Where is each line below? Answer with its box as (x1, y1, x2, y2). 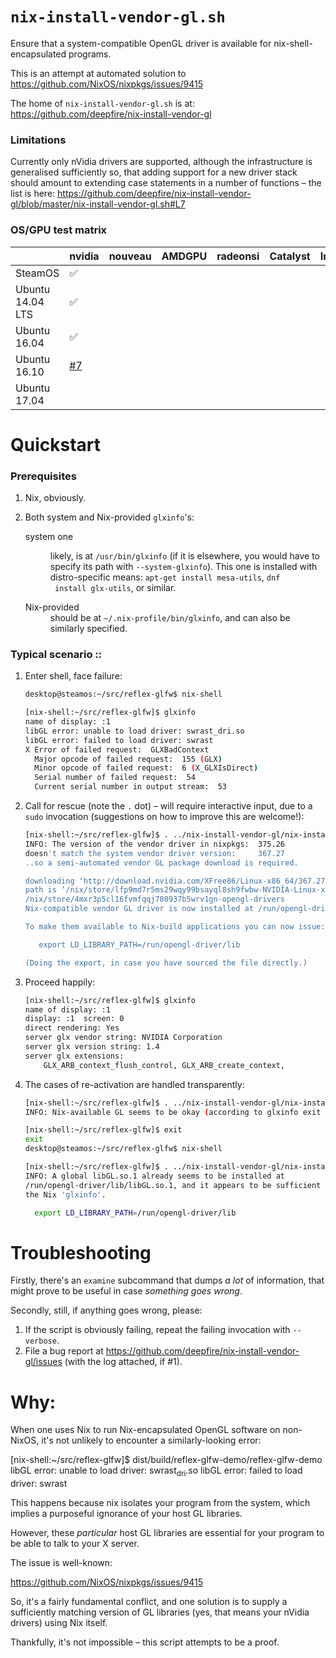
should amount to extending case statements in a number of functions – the (10, 177, 322, 189)
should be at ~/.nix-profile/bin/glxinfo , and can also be (49, 612, 291, 624)
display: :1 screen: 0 (24, 1014, 125, 1024)
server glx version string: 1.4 (24, 1042, 160, 1052)
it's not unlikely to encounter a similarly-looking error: (41, 1434, 262, 1447)
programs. (68, 48, 112, 60)
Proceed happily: (24, 976, 96, 988)
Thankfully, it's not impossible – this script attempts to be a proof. (10, 1636, 280, 1648)
